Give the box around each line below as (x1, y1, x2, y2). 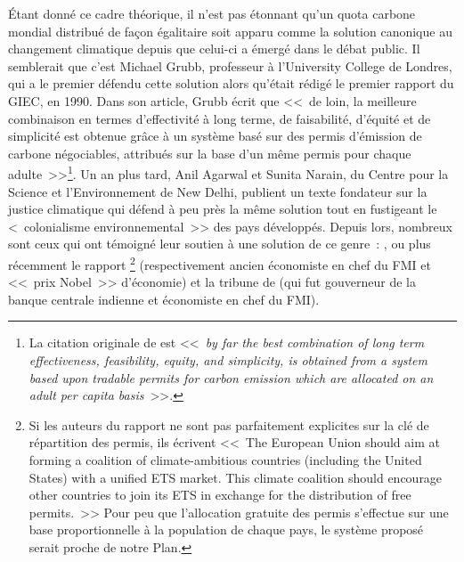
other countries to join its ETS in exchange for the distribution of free (28, 485, 411, 504)
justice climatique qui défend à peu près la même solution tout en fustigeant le (8, 200, 437, 218)
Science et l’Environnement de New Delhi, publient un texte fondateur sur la (8, 182, 427, 200)
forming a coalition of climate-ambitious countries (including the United (28, 450, 422, 468)
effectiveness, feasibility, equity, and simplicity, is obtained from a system (28, 351, 427, 369)
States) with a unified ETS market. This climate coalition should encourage (28, 468, 443, 486)
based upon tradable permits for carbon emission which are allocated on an (28, 368, 434, 387)
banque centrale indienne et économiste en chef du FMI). (8, 289, 320, 308)
